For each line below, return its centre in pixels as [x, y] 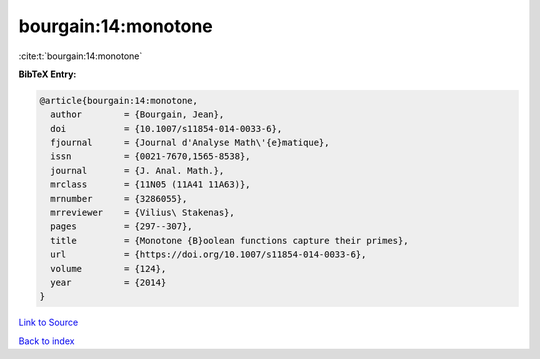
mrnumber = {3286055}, [119, 198]
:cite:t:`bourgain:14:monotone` [80, 56]
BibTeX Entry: [47, 74]
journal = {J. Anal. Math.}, [137, 170]
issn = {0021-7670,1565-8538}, [150, 156]
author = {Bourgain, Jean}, [137, 114]
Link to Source [48, 322]
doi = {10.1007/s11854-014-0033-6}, [166, 128]
